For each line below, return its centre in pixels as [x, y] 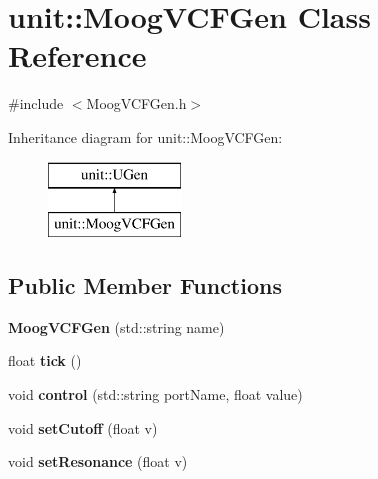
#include [36, 103]
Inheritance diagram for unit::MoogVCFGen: [145, 136]
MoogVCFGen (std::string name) [116, 326]
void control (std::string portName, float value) [155, 394]
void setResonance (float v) [98, 461]
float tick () [45, 360]
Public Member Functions [145, 285]
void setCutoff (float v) [83, 427]
